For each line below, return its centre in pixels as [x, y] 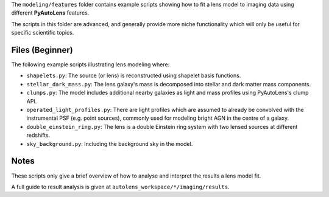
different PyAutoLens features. [50, 13]
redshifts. [38, 135]
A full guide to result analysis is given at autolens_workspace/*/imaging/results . [120, 187]
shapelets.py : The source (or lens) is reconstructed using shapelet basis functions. [134, 75]
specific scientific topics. [43, 33]
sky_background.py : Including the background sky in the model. [110, 143]
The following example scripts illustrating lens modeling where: [90, 64]
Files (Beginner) [42, 50]
